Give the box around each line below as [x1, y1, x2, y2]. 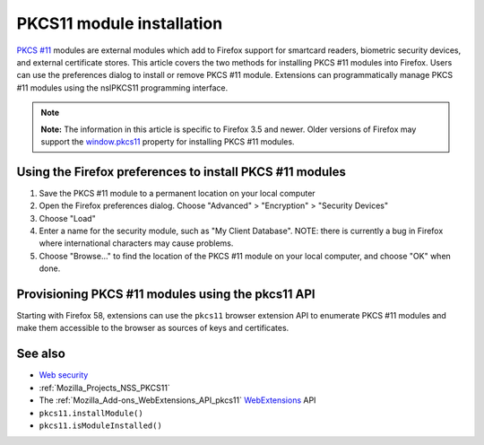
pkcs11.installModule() [39, 408, 143, 418]
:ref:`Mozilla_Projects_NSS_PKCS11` [39, 382, 170, 393]
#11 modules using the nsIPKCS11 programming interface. [16, 82, 229, 93]
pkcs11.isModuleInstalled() [39, 420, 163, 431]
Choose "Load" [39, 213, 96, 223]
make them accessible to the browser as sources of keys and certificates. [16, 323, 290, 334]
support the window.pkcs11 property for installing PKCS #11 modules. [40, 135, 295, 147]
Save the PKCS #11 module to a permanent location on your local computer [39, 188, 315, 198]
